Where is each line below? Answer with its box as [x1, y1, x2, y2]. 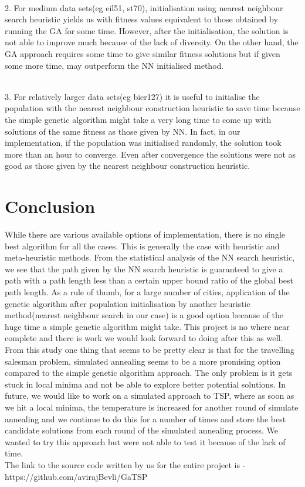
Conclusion [5, 194, 96, 218]
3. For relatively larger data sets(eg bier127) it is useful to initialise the [5, 90, 260, 102]
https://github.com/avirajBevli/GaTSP [5, 470, 148, 482]
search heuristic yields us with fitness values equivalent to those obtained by [5, 13, 278, 25]
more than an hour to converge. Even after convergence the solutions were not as [5, 148, 296, 160]
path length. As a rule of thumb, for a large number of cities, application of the [5, 286, 290, 298]
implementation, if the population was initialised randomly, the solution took [5, 136, 282, 149]
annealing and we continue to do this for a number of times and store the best [5, 412, 286, 425]
